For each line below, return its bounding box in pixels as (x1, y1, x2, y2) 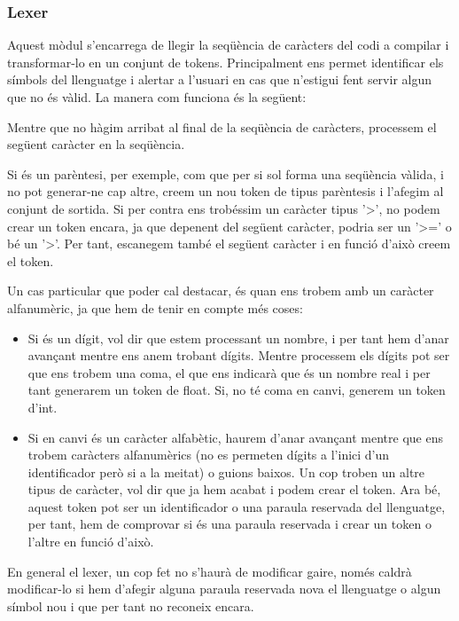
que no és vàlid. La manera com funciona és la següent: (7, 88, 307, 106)
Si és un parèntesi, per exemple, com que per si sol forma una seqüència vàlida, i (7, 164, 444, 183)
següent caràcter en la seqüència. (7, 135, 185, 153)
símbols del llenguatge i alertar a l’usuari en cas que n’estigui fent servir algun (7, 70, 432, 89)
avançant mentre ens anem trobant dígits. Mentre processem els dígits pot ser (27, 346, 450, 365)
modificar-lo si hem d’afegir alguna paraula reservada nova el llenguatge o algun (7, 579, 441, 598)
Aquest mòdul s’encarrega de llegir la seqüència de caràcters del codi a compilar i (7, 35, 449, 54)
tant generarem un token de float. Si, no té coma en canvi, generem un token (27, 381, 446, 399)
